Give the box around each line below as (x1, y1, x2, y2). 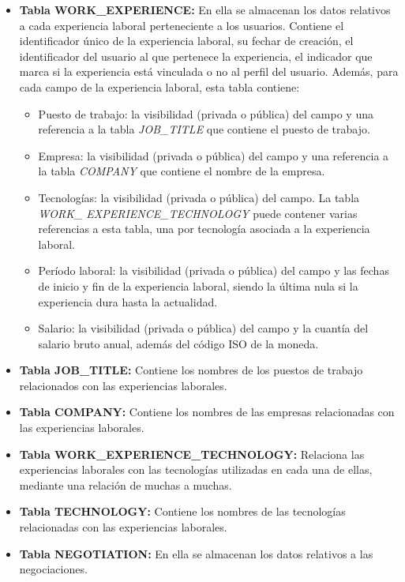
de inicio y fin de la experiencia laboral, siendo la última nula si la (38, 277, 358, 294)
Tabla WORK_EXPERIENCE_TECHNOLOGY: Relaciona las (19, 445, 365, 462)
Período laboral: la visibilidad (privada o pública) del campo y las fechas (38, 262, 389, 279)
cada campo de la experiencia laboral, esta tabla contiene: (19, 78, 300, 95)
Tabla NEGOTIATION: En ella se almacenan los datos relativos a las (19, 545, 373, 561)
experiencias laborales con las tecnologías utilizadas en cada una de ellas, (19, 461, 373, 478)
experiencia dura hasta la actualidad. (38, 293, 218, 310)
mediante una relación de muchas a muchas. (19, 476, 232, 493)
